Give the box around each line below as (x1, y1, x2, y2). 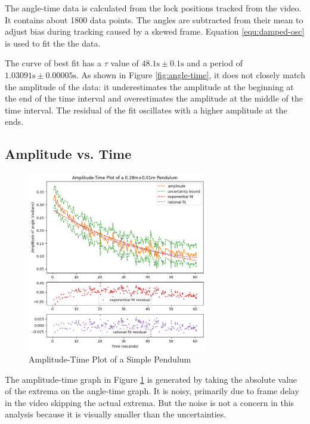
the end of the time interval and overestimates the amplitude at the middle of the (5, 92, 303, 105)
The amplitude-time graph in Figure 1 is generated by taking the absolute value (5, 373, 297, 385)
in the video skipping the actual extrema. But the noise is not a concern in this (5, 396, 294, 408)
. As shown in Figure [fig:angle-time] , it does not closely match (76, 68, 305, 81)
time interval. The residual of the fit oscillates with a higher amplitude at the (5, 103, 287, 116)
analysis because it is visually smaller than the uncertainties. (5, 408, 227, 420)
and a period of (187, 57, 243, 69)
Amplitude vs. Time (5, 145, 132, 163)
